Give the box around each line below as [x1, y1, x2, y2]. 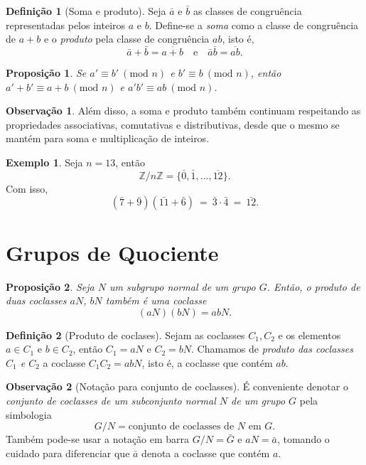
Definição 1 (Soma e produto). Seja [6, 4, 166, 18]
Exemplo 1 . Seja [6, 154, 83, 169]
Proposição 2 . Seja [6, 279, 95, 294]
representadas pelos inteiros [6, 17, 126, 32]
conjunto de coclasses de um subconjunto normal [6, 393, 216, 408]
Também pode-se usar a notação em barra [6, 432, 190, 447]
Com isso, [6, 181, 48, 196]
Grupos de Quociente [6, 237, 219, 267]
